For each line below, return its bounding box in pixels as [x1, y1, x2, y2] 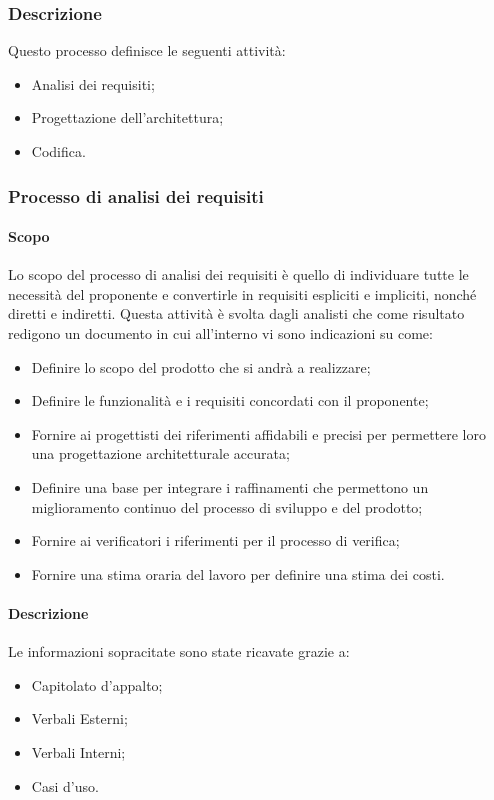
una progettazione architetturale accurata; [31, 443, 290, 464]
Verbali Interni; [31, 741, 126, 762]
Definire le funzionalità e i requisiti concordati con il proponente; [31, 390, 429, 411]
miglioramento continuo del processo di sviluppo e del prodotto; [31, 496, 423, 517]
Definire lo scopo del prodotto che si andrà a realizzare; [31, 356, 371, 377]
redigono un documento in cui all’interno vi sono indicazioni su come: [8, 323, 433, 344]
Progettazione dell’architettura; [31, 107, 224, 128]
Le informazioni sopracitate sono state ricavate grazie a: [8, 641, 350, 662]
